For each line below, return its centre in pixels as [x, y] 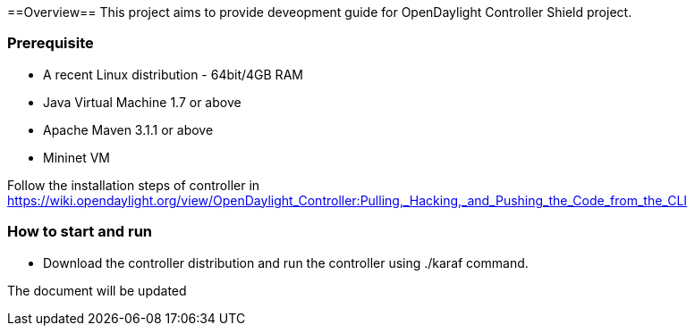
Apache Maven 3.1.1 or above [128, 129]
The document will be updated [97, 290]
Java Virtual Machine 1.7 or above [142, 102]
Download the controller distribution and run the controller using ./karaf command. [286, 262]
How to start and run [80, 232]
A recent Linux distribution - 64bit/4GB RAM [173, 74]
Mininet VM [76, 157]
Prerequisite [51, 43]
